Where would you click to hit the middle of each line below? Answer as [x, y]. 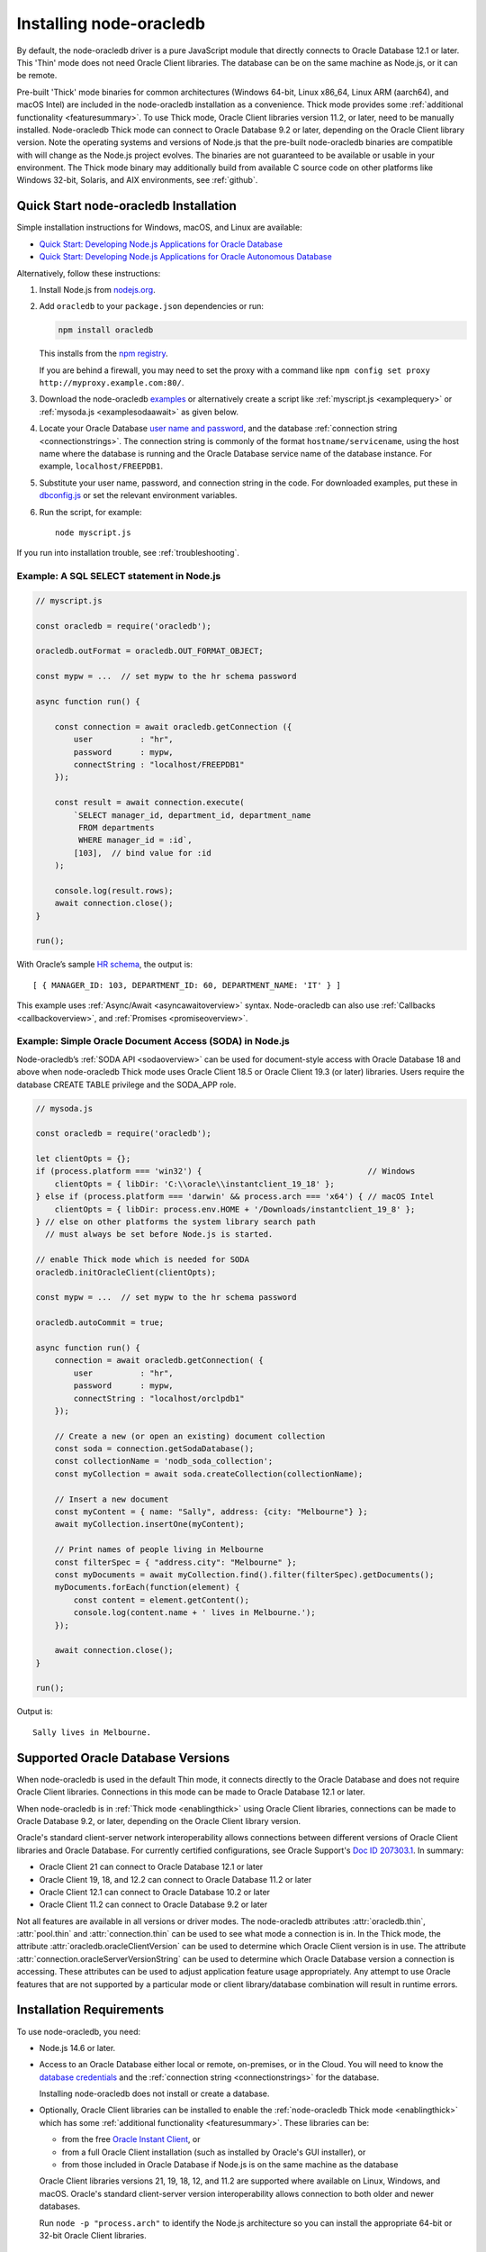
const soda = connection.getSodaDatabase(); [154, 1449]
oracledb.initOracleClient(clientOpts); [126, 1272]
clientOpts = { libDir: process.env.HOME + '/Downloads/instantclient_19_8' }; [235, 1209]
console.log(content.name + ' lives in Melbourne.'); [194, 1613]
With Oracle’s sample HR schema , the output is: [105, 965]
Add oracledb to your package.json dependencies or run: [152, 306]
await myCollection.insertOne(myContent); [149, 1524]
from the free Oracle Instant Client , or [131, 2139]
